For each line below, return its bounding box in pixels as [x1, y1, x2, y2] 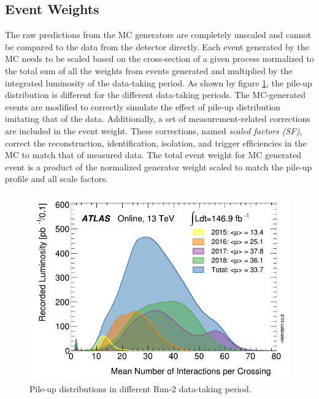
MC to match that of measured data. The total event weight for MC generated [5, 148, 302, 161]
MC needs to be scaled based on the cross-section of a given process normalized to [5, 52, 314, 65]
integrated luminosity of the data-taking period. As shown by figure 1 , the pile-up [5, 76, 312, 89]
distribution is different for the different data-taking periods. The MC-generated [5, 88, 306, 101]
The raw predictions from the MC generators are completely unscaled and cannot [5, 28, 311, 41]
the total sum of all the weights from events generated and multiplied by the [5, 64, 293, 77]
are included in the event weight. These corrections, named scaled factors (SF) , [5, 124, 302, 137]
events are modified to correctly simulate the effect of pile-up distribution [5, 100, 281, 113]
